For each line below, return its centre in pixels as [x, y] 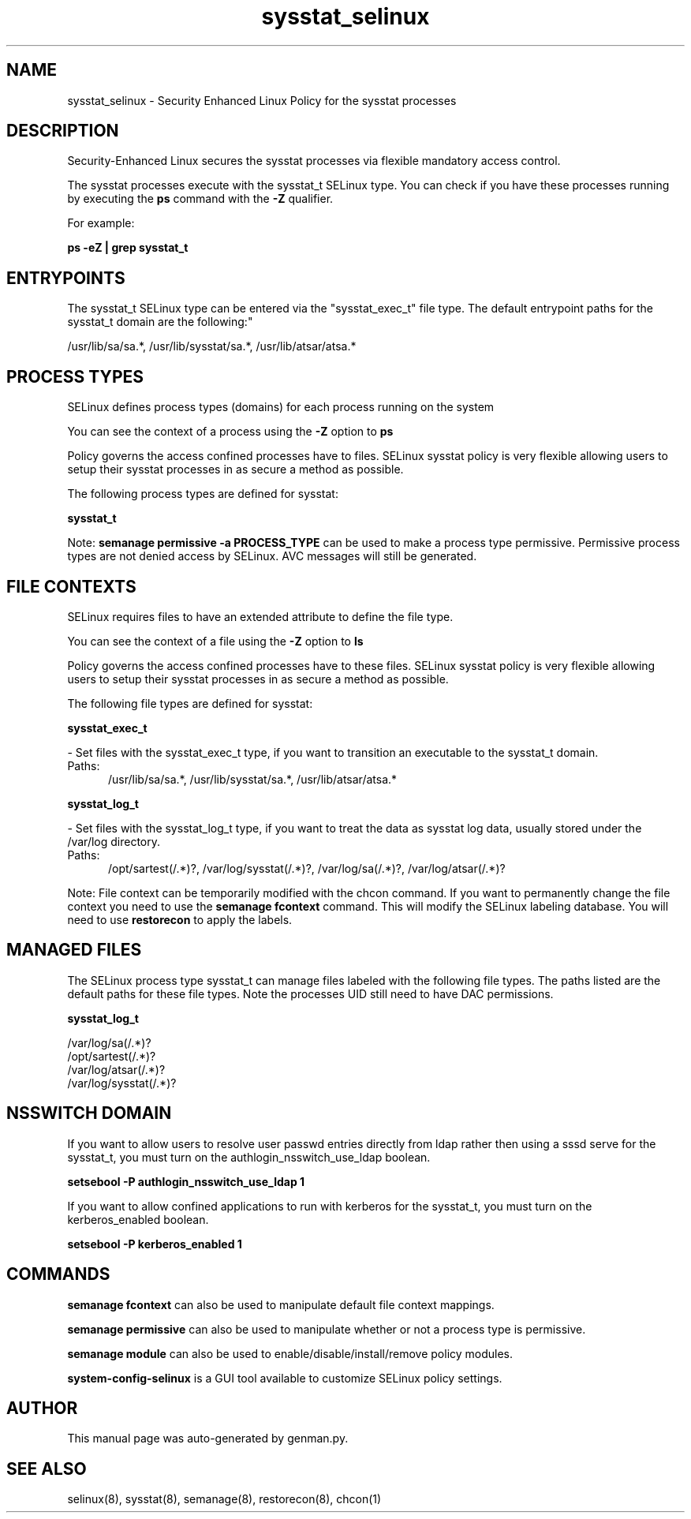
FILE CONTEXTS [71, 586]
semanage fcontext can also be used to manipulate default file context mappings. [281, 1304]
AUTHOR [42, 1408]
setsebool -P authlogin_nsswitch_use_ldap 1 [186, 1181]
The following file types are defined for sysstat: [190, 703]
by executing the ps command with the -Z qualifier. [200, 199]
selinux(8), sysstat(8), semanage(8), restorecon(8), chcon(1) [224, 1499]
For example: [101, 223]
